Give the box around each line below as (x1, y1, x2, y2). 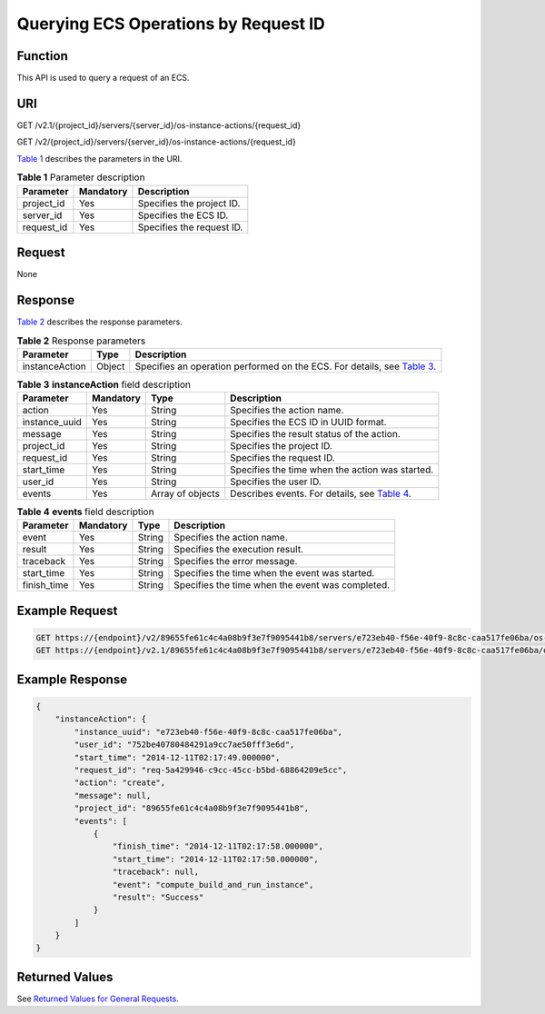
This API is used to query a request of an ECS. (16, 73, 190, 84)
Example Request (16, 602, 118, 618)
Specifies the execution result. (173, 543, 304, 556)
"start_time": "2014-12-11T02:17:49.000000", (74, 752, 281, 762)
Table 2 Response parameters (16, 334, 146, 347)
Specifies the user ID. (230, 475, 322, 488)
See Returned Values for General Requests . (16, 993, 179, 1004)
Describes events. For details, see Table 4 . (230, 487, 412, 500)
